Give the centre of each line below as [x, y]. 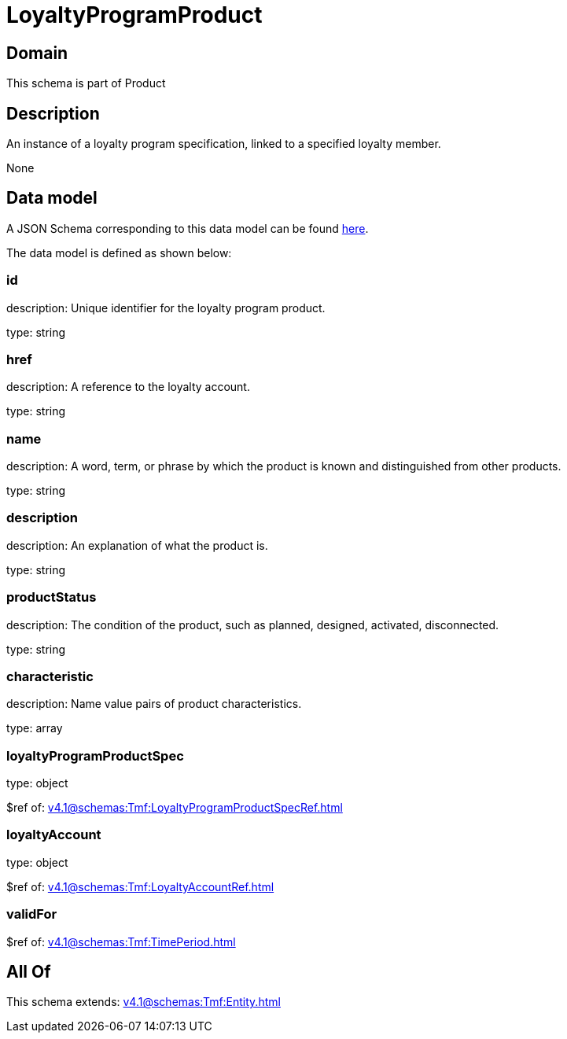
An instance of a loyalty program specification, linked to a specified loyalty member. [224, 144]
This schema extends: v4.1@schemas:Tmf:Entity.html [144, 1002]
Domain [37, 53]
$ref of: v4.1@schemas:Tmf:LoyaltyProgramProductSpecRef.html [175, 808]
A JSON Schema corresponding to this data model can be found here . [188, 228]
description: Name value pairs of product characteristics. [154, 704]
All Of [29, 972]
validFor [32, 914]
